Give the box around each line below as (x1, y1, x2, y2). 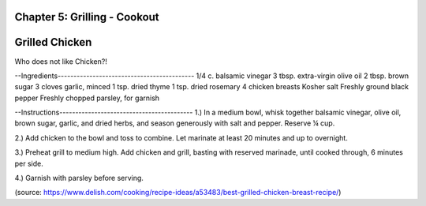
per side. (14, 159, 43, 168)
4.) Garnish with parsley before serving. (14, 174, 144, 183)
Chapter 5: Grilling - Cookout (14, 10, 159, 24)
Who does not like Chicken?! (14, 56, 108, 66)
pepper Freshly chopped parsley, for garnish (14, 93, 160, 103)
